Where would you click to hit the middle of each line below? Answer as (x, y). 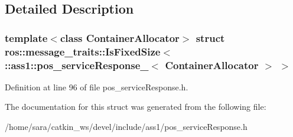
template (26, 37)
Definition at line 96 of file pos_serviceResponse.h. (97, 87)
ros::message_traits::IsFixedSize (83, 51)
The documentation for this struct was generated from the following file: (136, 107)
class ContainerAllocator (120, 37)
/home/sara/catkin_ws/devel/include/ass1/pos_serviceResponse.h (126, 127)
